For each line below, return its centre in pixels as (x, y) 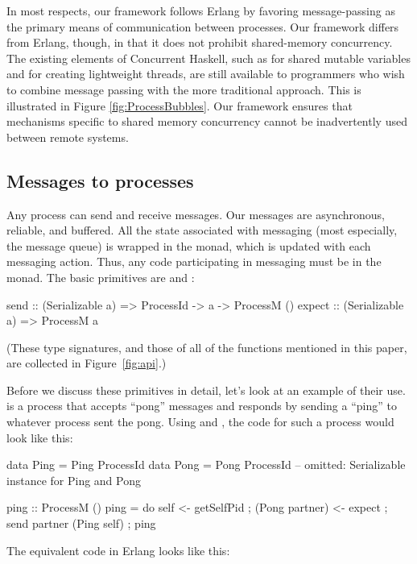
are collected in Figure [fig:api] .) (87, 363)
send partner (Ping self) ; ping (81, 523)
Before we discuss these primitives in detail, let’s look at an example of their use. (206, 390)
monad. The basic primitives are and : (101, 277)
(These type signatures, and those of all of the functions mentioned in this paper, (207, 347)
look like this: (40, 437)
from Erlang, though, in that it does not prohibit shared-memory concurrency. (200, 42)
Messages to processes (100, 180)
